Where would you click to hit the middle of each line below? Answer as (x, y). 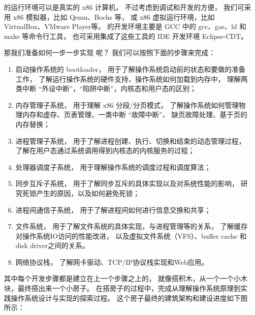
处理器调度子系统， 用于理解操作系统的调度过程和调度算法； (113, 167)
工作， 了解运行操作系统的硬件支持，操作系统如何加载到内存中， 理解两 (132, 79)
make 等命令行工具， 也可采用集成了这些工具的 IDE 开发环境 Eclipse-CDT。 (126, 36)
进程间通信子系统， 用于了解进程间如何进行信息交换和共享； (113, 209)
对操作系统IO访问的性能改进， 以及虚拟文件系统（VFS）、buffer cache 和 (131, 236)
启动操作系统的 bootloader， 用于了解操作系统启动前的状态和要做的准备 (130, 69)
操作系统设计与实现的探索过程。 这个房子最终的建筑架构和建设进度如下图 (129, 298)
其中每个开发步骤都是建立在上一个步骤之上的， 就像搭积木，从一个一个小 (122, 278)
